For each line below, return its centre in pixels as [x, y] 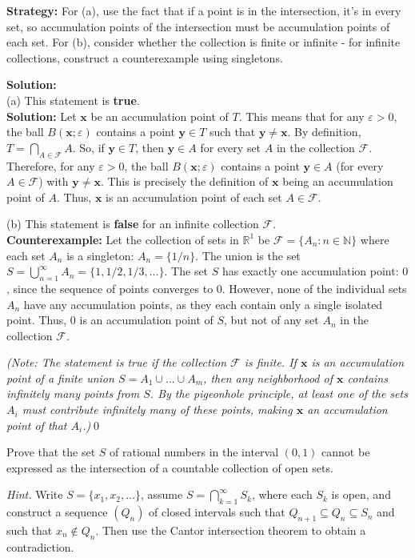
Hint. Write [35, 494]
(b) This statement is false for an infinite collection [133, 224]
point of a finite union [60, 377]
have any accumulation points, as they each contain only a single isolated [203, 304]
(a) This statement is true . [73, 100]
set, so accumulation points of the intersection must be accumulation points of [198, 26]
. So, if [88, 147]
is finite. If [270, 362]
